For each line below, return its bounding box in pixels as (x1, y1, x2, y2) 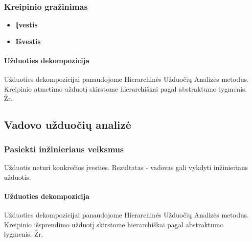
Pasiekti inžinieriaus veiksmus (4, 143, 124, 155)
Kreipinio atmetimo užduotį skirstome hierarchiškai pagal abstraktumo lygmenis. (4, 83, 247, 94)
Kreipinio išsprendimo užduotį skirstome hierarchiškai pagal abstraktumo (4, 219, 224, 229)
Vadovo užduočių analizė (4, 117, 131, 132)
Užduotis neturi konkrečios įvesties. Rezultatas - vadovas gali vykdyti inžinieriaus (4, 162, 248, 172)
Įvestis (15, 20, 38, 30)
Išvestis (15, 36, 41, 46)
